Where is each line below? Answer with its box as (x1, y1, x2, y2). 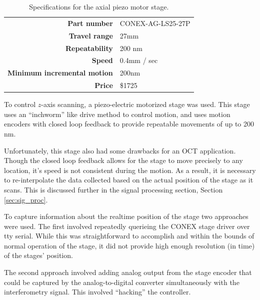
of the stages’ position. (4, 250, 73, 260)
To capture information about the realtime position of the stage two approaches (4, 211, 248, 221)
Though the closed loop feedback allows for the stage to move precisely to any (4, 155, 243, 165)
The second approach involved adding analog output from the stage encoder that (4, 267, 252, 277)
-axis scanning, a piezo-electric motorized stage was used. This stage (41, 99, 250, 109)
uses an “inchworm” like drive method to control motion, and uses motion (4, 108, 230, 119)
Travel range (68, 30, 113, 40)
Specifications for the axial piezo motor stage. (29, 1, 169, 11)
